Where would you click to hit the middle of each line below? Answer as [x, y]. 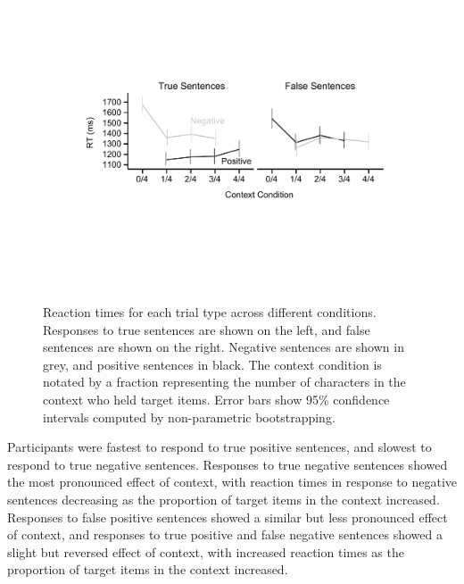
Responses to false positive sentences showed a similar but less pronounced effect [228, 517]
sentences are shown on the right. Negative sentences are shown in [224, 347]
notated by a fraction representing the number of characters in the [224, 382]
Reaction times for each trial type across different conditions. [210, 312]
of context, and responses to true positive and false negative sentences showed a [225, 534]
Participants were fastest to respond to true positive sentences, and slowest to [220, 447]
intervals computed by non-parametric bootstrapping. [189, 417]
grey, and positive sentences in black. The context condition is [212, 364]
